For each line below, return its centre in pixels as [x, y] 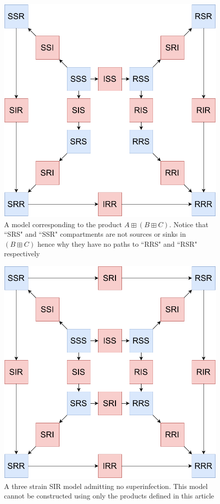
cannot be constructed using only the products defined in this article [109, 496]
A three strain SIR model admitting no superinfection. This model [106, 486]
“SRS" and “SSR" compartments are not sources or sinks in [95, 234]
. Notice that [189, 224]
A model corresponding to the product [63, 224]
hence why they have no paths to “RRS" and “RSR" [117, 243]
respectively [22, 254]
